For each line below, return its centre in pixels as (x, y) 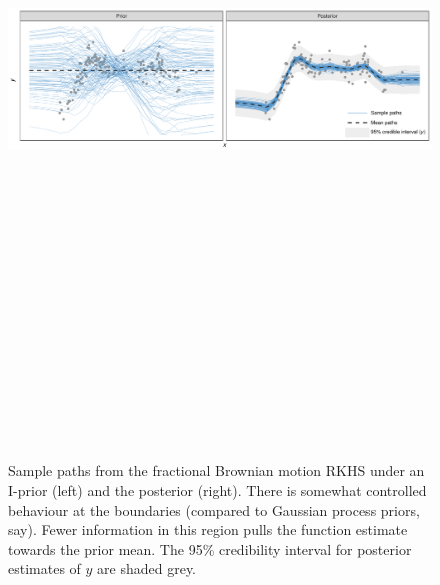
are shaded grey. (147, 568)
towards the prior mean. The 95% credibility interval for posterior (210, 548)
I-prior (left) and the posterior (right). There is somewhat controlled (217, 490)
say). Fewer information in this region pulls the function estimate (208, 529)
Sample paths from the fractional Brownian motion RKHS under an (216, 470)
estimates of (44, 568)
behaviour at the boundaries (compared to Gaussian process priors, (214, 509)
